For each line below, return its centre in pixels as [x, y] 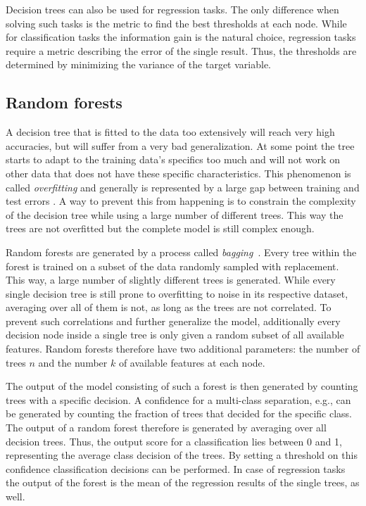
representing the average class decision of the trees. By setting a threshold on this [182, 455]
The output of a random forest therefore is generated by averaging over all [166, 428]
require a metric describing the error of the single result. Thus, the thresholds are [181, 50]
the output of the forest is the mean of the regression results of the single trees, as [183, 482]
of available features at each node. [192, 362]
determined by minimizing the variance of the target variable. [138, 64]
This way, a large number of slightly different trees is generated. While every [171, 280]
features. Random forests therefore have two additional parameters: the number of [183, 349]
